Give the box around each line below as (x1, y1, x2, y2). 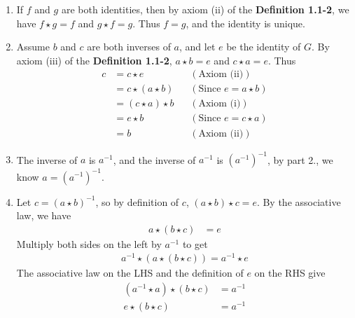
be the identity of (226, 39, 301, 54)
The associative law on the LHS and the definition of (16, 265, 244, 280)
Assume (16, 39, 50, 54)
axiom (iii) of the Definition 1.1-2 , (16, 53, 172, 67)
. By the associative (256, 194, 341, 209)
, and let (179, 39, 216, 54)
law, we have (16, 208, 71, 223)
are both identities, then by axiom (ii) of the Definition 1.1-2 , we (61, 2, 349, 16)
